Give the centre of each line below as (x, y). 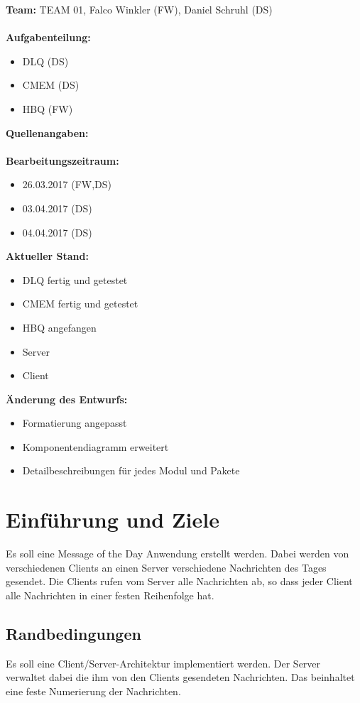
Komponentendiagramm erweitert (96, 446)
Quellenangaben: (47, 132)
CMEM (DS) (51, 85)
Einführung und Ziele (113, 519)
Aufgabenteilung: (48, 37)
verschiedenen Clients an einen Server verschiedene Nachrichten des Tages (166, 567)
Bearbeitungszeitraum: (62, 160)
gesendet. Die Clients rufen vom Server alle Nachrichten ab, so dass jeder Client (179, 581)
